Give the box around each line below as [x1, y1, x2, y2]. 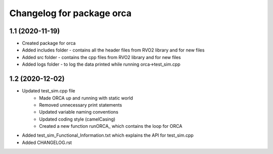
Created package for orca [22, 40, 76, 46]
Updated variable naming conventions [39, 109, 119, 115]
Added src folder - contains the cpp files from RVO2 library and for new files [22, 54, 181, 60]
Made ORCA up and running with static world [39, 95, 133, 101]
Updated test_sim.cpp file [22, 88, 75, 94]
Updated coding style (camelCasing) [39, 116, 116, 122]
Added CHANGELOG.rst [22, 139, 72, 145]
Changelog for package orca [9, 8, 132, 19]
